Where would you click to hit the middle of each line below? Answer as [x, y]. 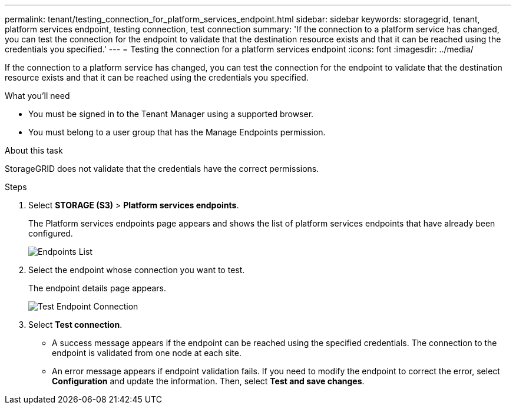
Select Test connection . [75, 325]
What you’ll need [37, 96]
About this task [34, 150]
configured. [51, 233]
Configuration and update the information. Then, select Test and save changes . [208, 381]
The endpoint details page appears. [97, 288]
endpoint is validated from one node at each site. [147, 353]
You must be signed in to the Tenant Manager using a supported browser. [171, 114]
